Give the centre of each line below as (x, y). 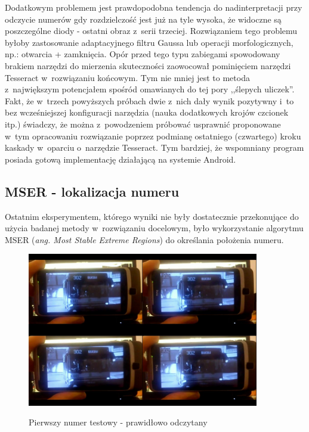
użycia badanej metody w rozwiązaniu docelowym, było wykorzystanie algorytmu (154, 228)
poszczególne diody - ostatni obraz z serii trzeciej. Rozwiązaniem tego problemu (151, 31)
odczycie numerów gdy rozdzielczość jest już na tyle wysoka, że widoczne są (143, 19)
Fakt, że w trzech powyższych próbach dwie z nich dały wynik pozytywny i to (149, 100)
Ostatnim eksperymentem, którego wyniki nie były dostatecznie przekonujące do (152, 216)
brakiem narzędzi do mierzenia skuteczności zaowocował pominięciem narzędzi (148, 65)
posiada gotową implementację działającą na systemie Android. (120, 159)
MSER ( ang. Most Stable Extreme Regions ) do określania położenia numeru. (144, 239)
